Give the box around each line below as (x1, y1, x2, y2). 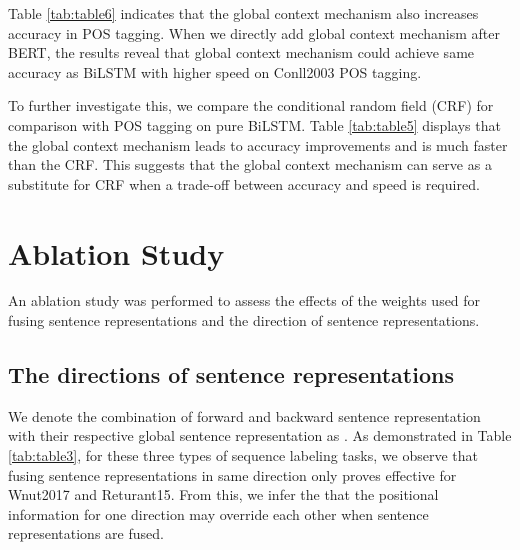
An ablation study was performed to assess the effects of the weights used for (8, 290, 481, 311)
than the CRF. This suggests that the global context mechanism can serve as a (8, 154, 492, 175)
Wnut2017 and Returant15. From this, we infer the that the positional (8, 484, 439, 505)
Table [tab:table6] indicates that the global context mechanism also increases (8, 3, 479, 23)
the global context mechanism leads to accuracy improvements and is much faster (8, 134, 508, 155)
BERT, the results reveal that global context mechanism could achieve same (8, 42, 475, 63)
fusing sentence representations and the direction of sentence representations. (8, 310, 480, 331)
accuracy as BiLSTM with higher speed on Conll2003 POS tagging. (8, 61, 422, 82)
